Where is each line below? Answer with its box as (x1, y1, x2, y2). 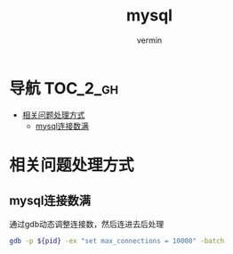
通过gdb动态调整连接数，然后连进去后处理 (9, 218, 165, 229)
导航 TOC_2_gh (9, 78, 118, 98)
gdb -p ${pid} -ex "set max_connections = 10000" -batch (9, 236, 225, 245)
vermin (136, 35, 163, 45)
